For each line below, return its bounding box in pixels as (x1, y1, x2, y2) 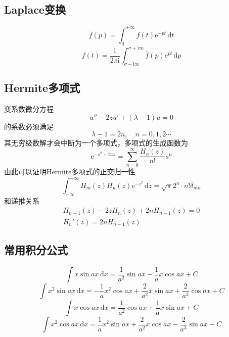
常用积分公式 (4, 242, 68, 258)
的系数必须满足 (4, 121, 54, 131)
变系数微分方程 (4, 104, 54, 114)
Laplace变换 (4, 2, 66, 17)
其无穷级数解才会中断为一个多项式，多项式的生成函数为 (4, 137, 188, 148)
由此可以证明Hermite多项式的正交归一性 (4, 166, 135, 176)
